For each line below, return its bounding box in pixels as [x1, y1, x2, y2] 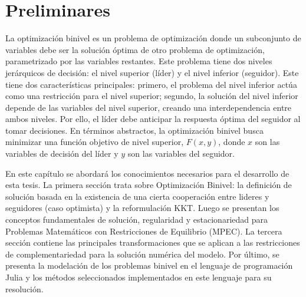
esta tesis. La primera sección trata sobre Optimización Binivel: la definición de [5, 179, 292, 191]
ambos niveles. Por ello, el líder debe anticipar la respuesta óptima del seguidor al [5, 113, 301, 125]
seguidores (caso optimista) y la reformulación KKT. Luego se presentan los [5, 202, 279, 214]
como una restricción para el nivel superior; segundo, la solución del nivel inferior [5, 90, 298, 102]
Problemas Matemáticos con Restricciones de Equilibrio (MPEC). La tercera [5, 225, 282, 237]
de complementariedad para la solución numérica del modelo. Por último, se [5, 247, 279, 260]
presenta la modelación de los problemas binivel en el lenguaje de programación [5, 259, 293, 272]
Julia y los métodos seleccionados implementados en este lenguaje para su [5, 271, 272, 283]
